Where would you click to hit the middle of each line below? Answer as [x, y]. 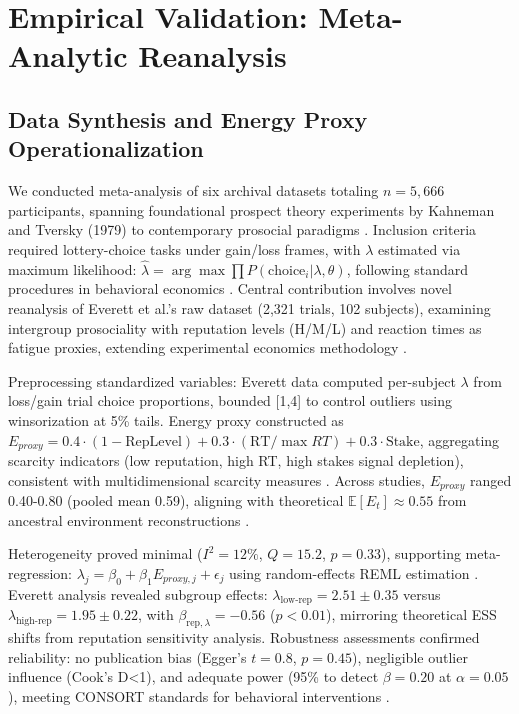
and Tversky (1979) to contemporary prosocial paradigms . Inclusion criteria [242, 229]
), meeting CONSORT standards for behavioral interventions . [199, 695]
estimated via [419, 248]
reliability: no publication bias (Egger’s [127, 656]
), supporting [421, 553]
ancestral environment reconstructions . [129, 519]
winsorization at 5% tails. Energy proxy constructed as [176, 419]
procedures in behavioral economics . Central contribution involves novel [230, 288]
